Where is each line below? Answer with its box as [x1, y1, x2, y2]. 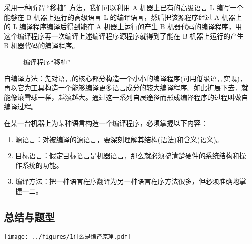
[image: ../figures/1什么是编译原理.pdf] [4, 233, 131, 240]
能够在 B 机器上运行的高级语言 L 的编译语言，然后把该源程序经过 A [4, 12, 220, 22]
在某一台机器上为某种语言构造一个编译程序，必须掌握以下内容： [4, 117, 207, 128]
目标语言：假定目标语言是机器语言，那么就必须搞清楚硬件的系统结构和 [15, 150, 239, 161]
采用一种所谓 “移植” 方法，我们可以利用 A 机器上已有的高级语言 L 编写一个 [4, 2, 244, 12]
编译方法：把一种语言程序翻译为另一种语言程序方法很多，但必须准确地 [15, 176, 239, 186]
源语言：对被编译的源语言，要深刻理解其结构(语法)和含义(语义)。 [15, 134, 223, 144]
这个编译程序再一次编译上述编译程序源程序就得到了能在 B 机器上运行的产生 [4, 31, 244, 41]
